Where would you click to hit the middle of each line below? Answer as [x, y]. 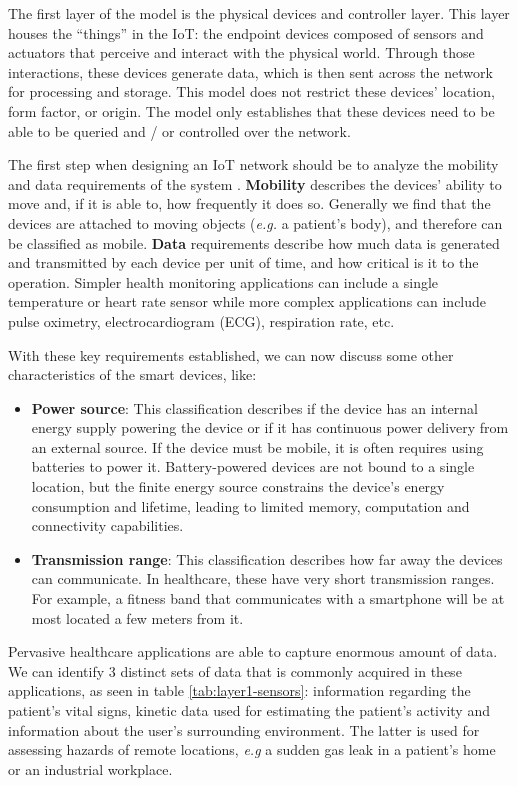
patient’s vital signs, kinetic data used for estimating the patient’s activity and [249, 710]
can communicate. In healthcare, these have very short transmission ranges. [263, 578]
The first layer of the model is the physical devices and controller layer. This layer [259, 13]
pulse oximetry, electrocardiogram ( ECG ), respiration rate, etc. [201, 320]
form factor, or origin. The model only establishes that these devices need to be [251, 110]
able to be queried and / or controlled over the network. [179, 130]
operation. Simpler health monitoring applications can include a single [223, 281]
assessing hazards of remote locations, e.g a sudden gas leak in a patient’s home [252, 749]
